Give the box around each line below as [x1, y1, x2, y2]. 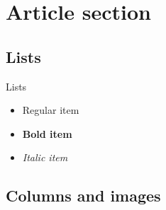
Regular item [22, 103, 79, 117]
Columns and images [6, 185, 161, 206]
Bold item [22, 126, 72, 141]
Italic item [22, 150, 68, 165]
